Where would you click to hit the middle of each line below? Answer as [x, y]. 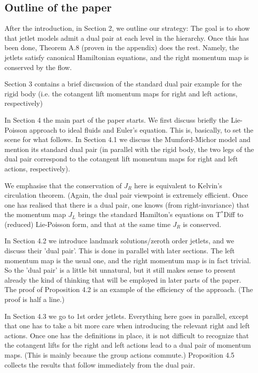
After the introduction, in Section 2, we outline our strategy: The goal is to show [127, 28]
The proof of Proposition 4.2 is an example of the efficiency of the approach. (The [129, 289]
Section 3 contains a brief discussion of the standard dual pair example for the [123, 84]
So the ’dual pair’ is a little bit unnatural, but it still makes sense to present [120, 270]
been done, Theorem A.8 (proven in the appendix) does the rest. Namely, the [122, 47]
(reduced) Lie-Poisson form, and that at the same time [88, 224]
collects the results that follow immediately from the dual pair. [100, 364]
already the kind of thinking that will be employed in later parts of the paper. [123, 279]
